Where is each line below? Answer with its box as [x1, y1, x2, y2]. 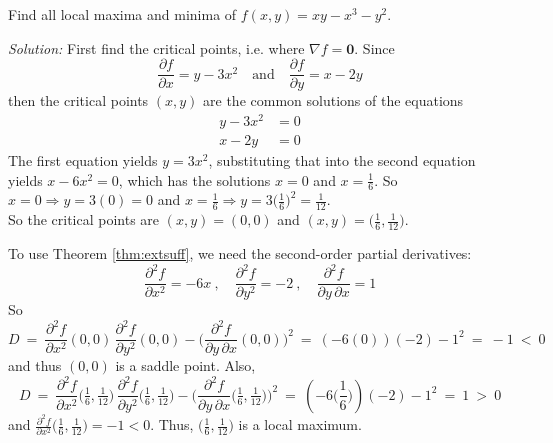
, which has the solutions [118, 169, 271, 190]
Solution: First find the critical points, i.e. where [8, 37, 305, 58]
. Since [354, 37, 395, 58]
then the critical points [8, 90, 149, 111]
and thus [8, 355, 62, 376]
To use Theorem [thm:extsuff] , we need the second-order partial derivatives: [8, 243, 472, 264]
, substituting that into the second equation [208, 149, 476, 170]
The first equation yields [8, 149, 158, 170]
